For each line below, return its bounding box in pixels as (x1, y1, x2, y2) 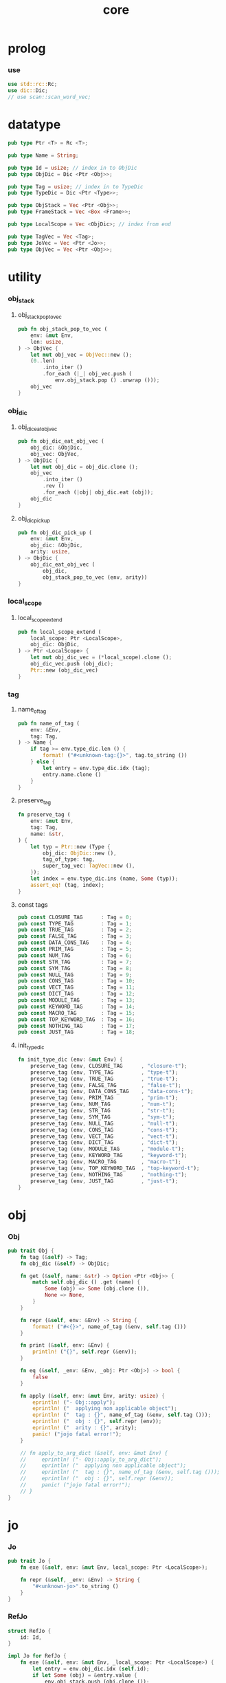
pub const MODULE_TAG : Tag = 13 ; (17, 997, 135, 1004)
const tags (17, 900, 48, 909)
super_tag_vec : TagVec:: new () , (43, 862, 135, 870)
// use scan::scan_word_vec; (8, 93, 91, 101)
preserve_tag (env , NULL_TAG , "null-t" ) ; (30, 1120, 179, 1127)
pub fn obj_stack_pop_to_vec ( (17, 326, 108, 333)
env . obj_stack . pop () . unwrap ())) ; (54, 377, 160, 384)
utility (8, 269, 42, 285)
